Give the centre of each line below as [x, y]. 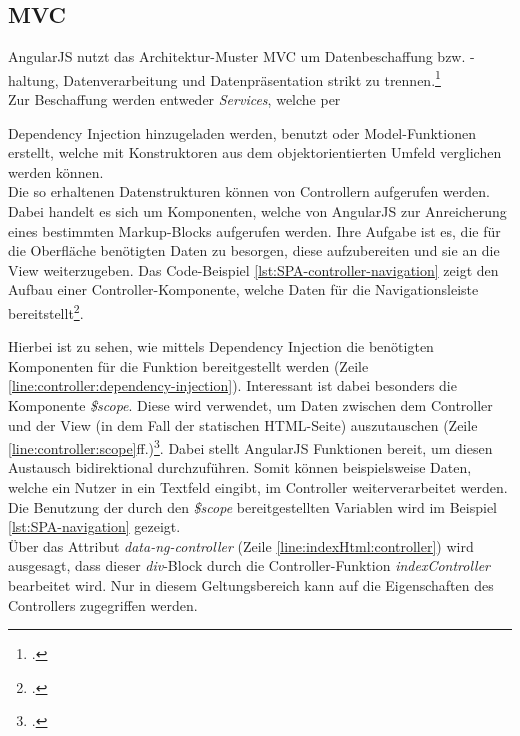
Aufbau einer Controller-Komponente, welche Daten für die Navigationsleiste [243, 289]
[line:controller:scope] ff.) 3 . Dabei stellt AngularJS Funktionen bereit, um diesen [250, 446]
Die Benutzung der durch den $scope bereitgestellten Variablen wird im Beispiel [253, 506]
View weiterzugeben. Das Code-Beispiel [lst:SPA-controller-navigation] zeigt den [253, 269]
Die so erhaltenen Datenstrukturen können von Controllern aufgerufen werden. [249, 191]
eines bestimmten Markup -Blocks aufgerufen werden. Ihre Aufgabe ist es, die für [254, 230]
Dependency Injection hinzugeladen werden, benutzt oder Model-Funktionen [242, 132]
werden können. [56, 171]
